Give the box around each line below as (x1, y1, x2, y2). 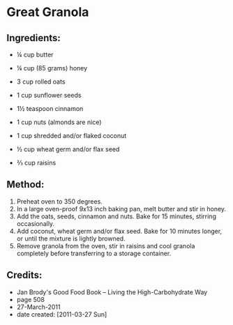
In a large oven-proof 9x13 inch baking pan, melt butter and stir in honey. (16, 204, 227, 213)
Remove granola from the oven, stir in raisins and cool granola (16, 241, 195, 250)
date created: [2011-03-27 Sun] (16, 310, 107, 318)
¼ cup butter (16, 50, 54, 59)
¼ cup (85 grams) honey (16, 64, 88, 72)
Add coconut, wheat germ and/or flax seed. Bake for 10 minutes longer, (16, 227, 223, 235)
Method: (6, 179, 45, 190)
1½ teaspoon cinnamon (16, 105, 84, 112)
